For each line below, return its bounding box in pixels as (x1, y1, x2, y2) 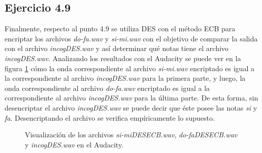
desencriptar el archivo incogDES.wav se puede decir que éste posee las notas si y (5, 102, 257, 113)
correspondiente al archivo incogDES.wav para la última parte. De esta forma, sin (5, 92, 258, 103)
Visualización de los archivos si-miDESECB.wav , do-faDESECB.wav (25, 129, 238, 140)
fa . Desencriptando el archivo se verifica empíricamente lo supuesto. (5, 112, 215, 123)
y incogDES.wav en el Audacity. (25, 139, 124, 149)
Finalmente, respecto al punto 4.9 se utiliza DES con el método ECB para (5, 23, 236, 34)
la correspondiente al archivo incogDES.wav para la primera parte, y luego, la (5, 73, 246, 83)
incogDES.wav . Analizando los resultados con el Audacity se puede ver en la (5, 53, 241, 63)
